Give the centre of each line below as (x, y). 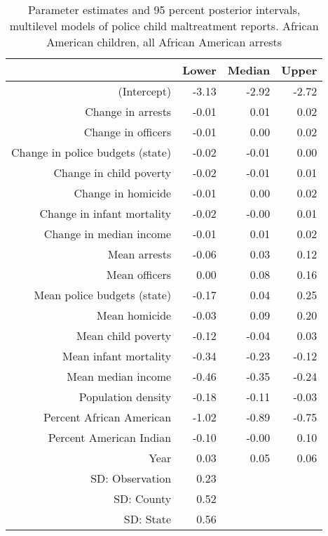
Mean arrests (139, 254)
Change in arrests (128, 111)
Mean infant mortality (117, 356)
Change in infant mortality (105, 213)
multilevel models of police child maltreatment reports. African (164, 26)
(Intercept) (145, 91)
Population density (125, 397)
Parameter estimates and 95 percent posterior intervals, (164, 9)
